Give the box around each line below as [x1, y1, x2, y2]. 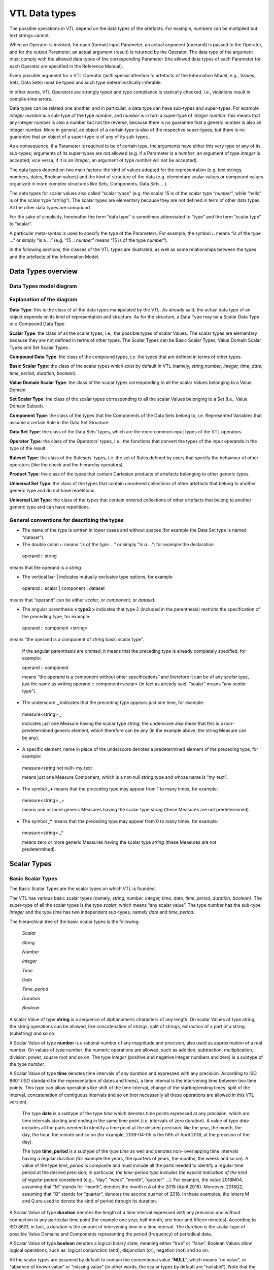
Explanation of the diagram [9, 296, 78, 303]
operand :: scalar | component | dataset [22, 585, 105, 591]
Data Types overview [9, 267, 78, 275]
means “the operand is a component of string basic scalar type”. [9, 637, 144, 643]
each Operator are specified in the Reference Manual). [9, 63, 124, 69]
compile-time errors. [9, 96, 53, 102]
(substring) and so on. [9, 1030, 56, 1036]
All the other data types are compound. [9, 204, 91, 210]
